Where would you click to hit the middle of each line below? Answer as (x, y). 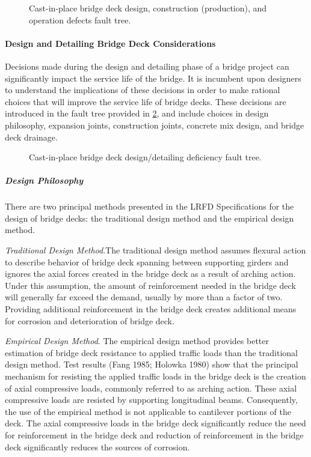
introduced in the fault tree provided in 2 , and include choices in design (137, 113)
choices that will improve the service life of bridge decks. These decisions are (146, 101)
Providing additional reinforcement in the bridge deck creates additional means (151, 309)
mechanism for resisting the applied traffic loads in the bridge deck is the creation (155, 376)
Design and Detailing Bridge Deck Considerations (110, 43)
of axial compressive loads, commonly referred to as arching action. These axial (151, 388)
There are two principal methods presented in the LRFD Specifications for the (149, 206)
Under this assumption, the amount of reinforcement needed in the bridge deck (150, 285)
